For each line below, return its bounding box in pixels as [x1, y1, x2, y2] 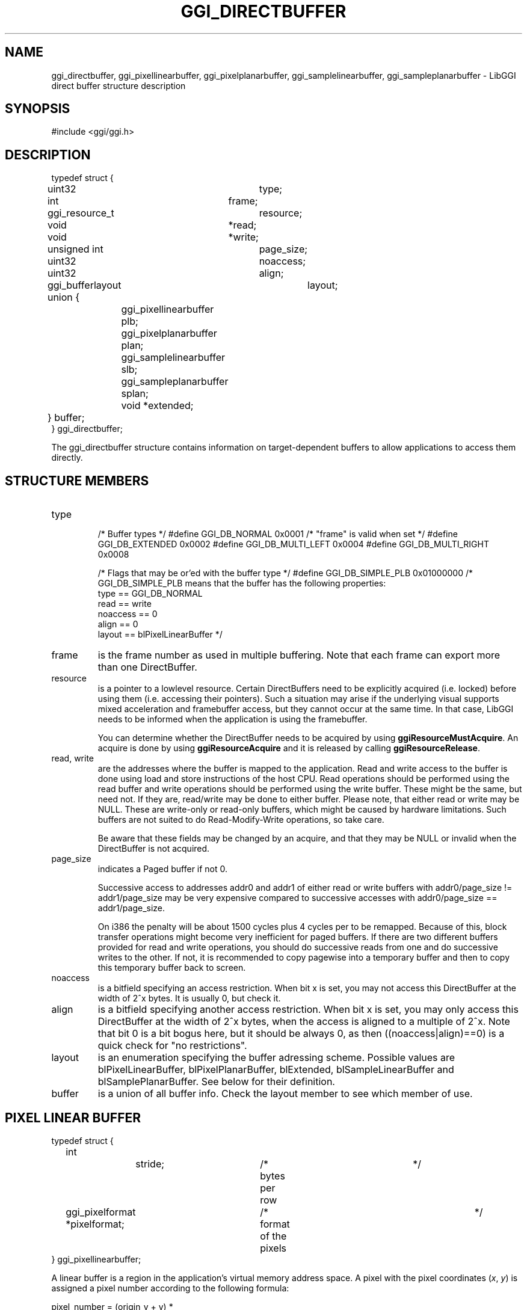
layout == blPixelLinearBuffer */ [97, 629, 223, 640]
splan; [121, 387, 149, 400]
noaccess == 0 [97, 609, 158, 620]
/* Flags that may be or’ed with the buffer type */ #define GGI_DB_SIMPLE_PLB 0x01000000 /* [97, 568, 473, 579]
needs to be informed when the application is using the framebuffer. [97, 714, 368, 725]
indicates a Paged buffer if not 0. [97, 864, 228, 875]
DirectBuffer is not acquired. [97, 843, 210, 854]
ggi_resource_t [47, 207, 114, 220]
